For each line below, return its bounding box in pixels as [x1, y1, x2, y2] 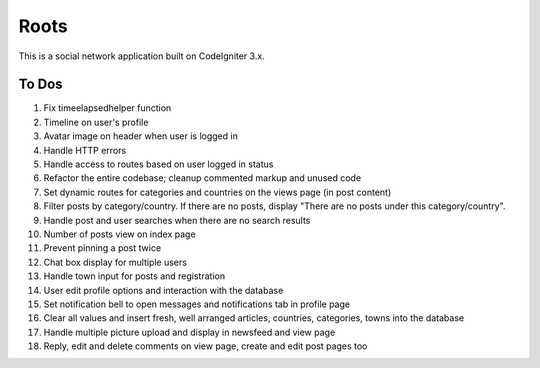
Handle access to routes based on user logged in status [43, 158, 274, 170]
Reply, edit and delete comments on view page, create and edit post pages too [43, 340, 368, 352]
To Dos [18, 76, 64, 93]
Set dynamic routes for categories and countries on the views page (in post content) [43, 186, 392, 198]
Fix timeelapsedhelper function [43, 102, 172, 114]
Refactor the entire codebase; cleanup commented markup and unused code [43, 172, 362, 184]
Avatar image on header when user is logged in [43, 130, 239, 142]
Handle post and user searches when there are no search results [43, 214, 311, 226]
